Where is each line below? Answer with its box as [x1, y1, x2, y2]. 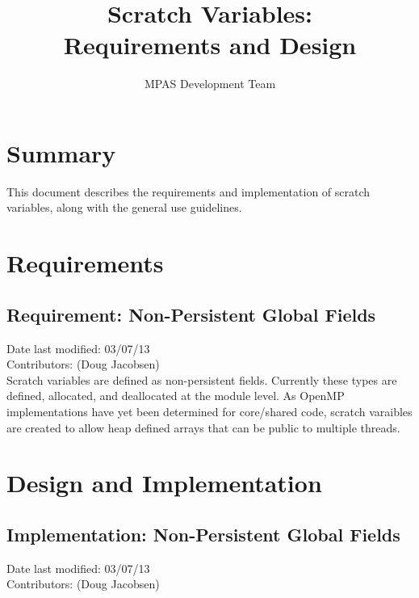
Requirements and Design [63, 28, 357, 61]
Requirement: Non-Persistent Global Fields [6, 301, 376, 326]
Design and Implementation [6, 466, 322, 499]
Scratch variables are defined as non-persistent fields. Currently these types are [6, 371, 397, 388]
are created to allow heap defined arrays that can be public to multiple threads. [6, 419, 400, 436]
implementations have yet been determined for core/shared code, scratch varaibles [6, 402, 413, 419]
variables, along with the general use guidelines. [6, 199, 242, 216]
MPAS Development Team [144, 75, 276, 92]
